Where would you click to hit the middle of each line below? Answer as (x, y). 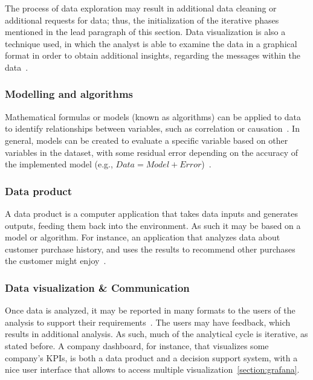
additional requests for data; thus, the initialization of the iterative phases (142, 20)
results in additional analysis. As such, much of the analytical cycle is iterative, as (156, 334)
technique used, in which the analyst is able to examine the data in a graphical (151, 43)
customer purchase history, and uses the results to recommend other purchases (150, 249)
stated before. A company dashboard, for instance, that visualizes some (137, 345)
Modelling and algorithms (69, 94)
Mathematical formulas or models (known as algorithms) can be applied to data (153, 116)
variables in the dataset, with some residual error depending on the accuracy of (152, 152)
